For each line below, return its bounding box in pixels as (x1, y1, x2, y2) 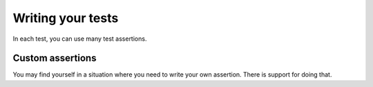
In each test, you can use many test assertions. (12, 35, 147, 43)
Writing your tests (12, 10, 119, 26)
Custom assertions (12, 52, 97, 64)
